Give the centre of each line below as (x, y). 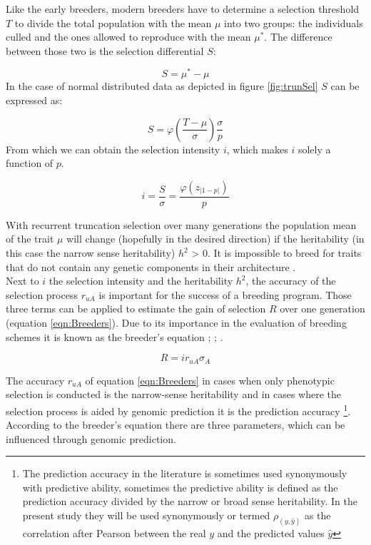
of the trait (30, 239)
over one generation (322, 309)
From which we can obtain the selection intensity (113, 149)
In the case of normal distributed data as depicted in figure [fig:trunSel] (162, 86)
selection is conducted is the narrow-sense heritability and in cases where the (174, 394)
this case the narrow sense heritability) (91, 253)
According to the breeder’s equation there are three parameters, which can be (176, 425)
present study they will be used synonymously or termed (146, 515)
